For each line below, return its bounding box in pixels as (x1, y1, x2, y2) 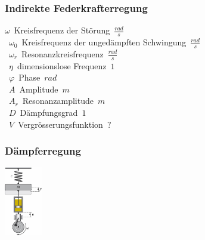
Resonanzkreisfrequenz (21, 47, 104, 60)
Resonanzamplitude (22, 94, 94, 107)
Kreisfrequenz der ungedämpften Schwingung (21, 36, 187, 48)
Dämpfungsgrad (20, 106, 78, 119)
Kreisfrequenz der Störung (14, 24, 110, 36)
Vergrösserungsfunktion (18, 118, 103, 130)
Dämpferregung (5, 143, 81, 158)
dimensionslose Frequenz (17, 59, 107, 72)
